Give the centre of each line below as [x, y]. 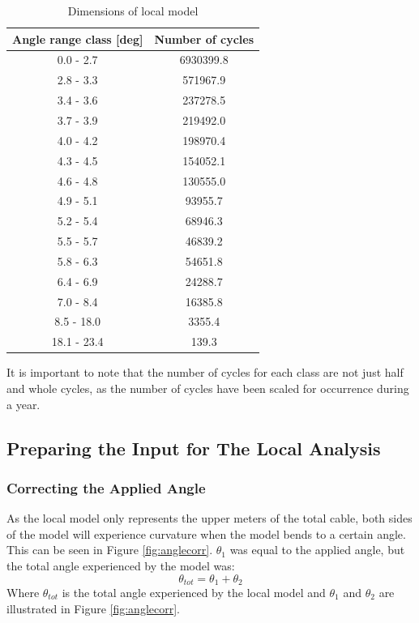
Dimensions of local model [133, 11]
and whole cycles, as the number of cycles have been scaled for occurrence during [208, 388]
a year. [24, 404]
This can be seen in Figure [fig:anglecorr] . [110, 550]
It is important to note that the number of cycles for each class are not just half [205, 372]
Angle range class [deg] [78, 38]
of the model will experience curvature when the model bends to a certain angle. [206, 533]
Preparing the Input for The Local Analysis [194, 448]
